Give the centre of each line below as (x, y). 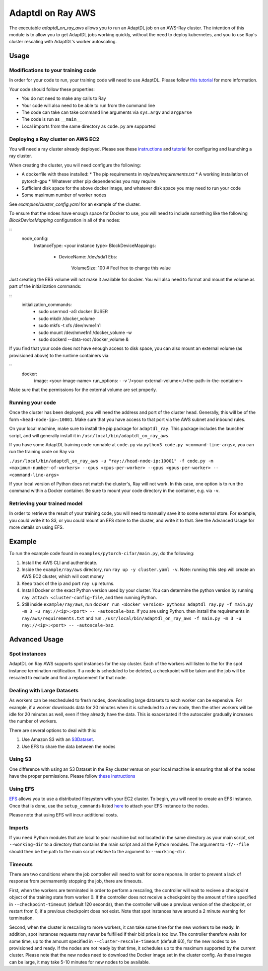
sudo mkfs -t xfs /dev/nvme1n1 (70, 325)
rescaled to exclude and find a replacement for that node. (68, 678)
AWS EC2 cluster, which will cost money (63, 576)
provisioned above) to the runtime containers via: (59, 355)
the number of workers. (33, 721)
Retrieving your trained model (46, 503)
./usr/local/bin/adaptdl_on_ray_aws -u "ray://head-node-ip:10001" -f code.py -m (111, 461)
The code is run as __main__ (52, 119)
